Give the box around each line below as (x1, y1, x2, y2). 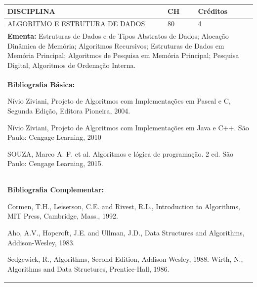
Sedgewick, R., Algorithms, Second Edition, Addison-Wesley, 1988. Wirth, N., (7, 254, 243, 264)
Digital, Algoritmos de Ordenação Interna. (7, 59, 136, 70)
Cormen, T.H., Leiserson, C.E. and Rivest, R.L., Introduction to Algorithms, (7, 201, 240, 211)
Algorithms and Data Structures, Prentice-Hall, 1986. (7, 263, 170, 274)
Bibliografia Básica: (7, 79, 75, 89)
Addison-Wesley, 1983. (7, 237, 75, 247)
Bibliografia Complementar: (7, 184, 104, 195)
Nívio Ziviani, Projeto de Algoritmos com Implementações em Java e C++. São (7, 122, 249, 132)
